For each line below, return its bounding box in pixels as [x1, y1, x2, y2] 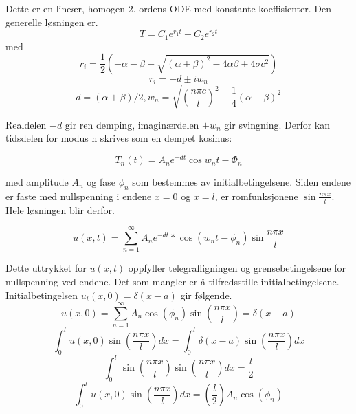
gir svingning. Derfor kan [224, 117, 330, 131]
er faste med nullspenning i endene [5, 188, 152, 203]
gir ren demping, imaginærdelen [65, 117, 199, 131]
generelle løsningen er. [5, 14, 98, 29]
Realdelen [5, 117, 47, 131]
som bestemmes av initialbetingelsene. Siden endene [132, 175, 351, 189]
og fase [87, 175, 115, 189]
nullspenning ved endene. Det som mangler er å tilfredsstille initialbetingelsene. [5, 274, 340, 288]
